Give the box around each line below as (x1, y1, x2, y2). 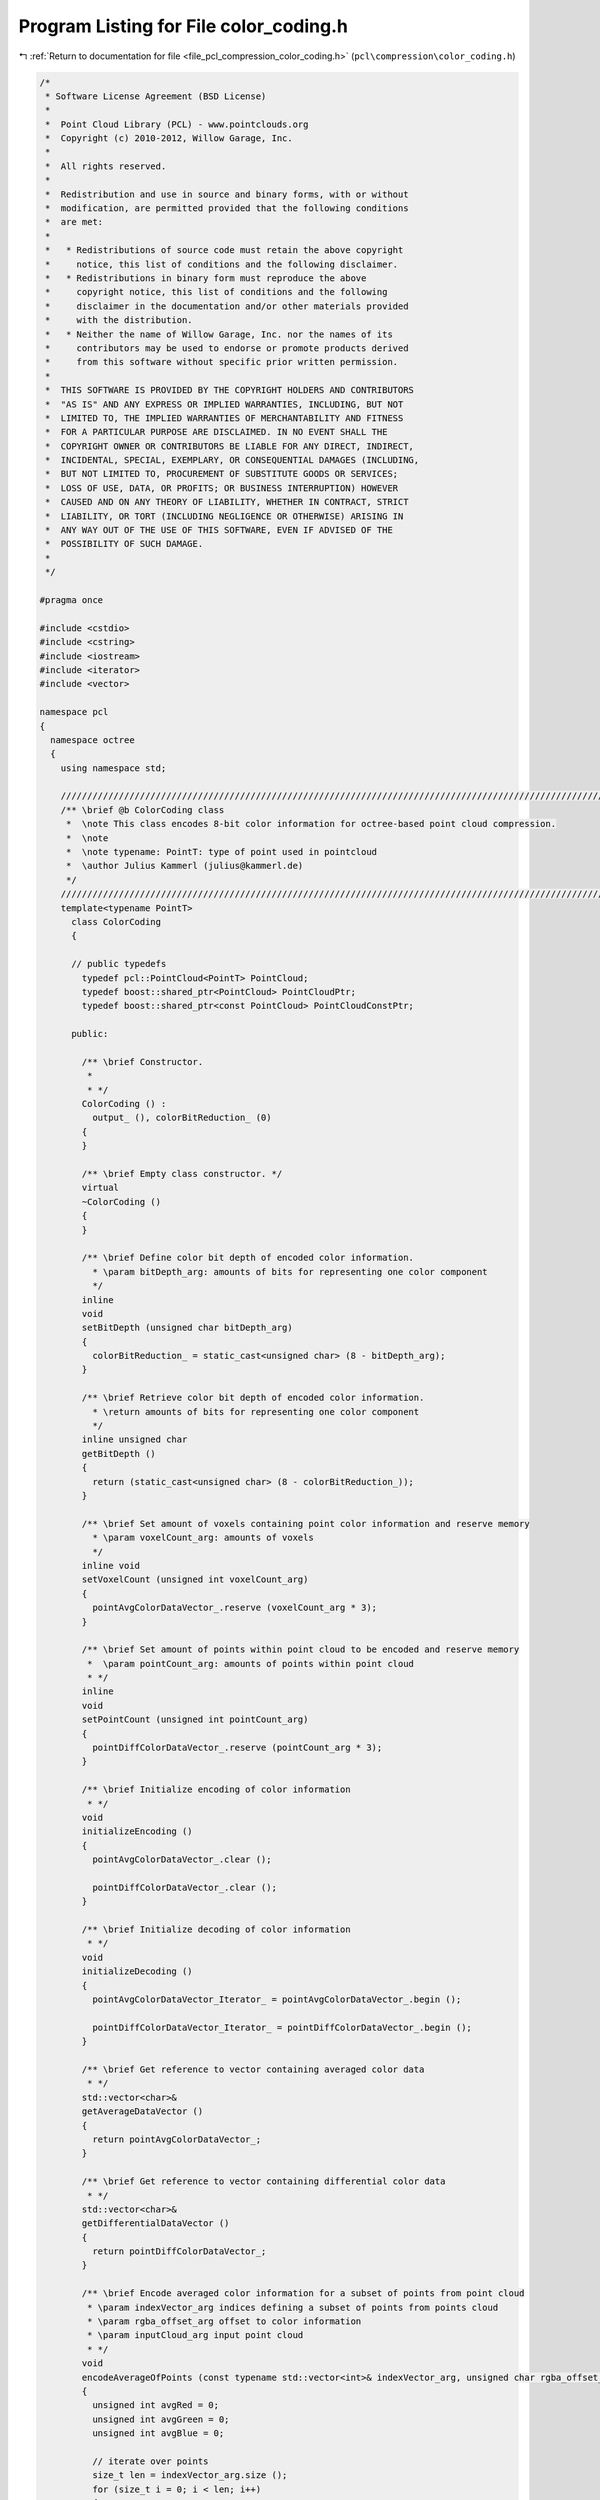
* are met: (45, 216, 104, 228)
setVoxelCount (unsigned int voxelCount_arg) (81, 1574, 309, 1585)
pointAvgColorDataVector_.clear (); (91, 1854, 272, 1865)
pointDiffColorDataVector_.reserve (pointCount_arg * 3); (91, 1742, 383, 1754)
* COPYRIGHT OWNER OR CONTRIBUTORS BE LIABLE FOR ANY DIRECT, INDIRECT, (45, 440, 415, 452)
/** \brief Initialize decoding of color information (81, 1924, 351, 1935)
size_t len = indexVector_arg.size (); (91, 2470, 288, 2481)
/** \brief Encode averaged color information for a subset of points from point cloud (81, 2288, 525, 2299)
